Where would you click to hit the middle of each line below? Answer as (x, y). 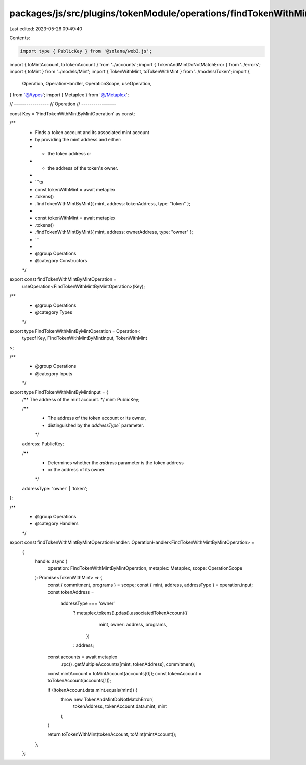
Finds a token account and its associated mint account (92, 132)
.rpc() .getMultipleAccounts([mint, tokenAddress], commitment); (128, 664)
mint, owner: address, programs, (133, 624)
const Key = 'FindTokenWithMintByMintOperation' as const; (72, 113)
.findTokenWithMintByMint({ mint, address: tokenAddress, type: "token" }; (113, 203)
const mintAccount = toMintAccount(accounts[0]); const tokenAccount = (124, 673)
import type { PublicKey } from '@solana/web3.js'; (86, 51)
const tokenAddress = (71, 592)
